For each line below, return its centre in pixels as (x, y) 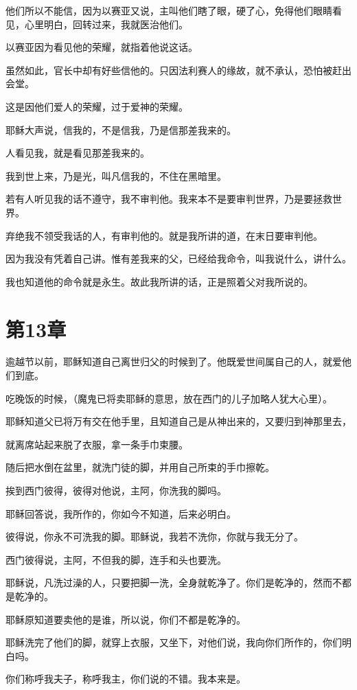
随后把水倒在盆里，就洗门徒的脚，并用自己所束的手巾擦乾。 (140, 467)
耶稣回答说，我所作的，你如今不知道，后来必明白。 (121, 513)
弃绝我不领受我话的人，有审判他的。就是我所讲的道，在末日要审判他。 (164, 235)
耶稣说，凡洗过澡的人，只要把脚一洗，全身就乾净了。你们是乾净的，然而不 (174, 583)
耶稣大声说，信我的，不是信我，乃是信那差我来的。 (121, 129)
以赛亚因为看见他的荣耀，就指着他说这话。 (102, 47)
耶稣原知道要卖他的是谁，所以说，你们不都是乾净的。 (126, 619)
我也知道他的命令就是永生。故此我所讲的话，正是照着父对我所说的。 (159, 281)
